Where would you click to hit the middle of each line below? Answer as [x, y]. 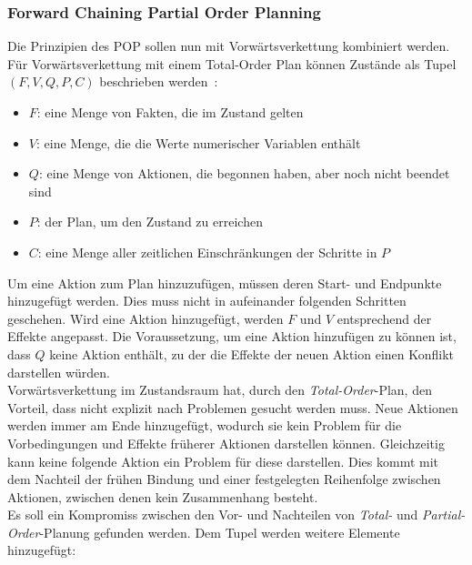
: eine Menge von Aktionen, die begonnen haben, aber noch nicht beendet [244, 173]
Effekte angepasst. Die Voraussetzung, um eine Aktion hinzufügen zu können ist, [232, 336]
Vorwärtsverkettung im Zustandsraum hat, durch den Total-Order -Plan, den [220, 390]
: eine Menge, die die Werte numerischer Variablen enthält [198, 142]
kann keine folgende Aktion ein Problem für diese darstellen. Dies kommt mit [223, 461]
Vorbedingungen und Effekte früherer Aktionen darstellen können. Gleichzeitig [226, 443]
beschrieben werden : [159, 81]
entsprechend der [384, 318]
